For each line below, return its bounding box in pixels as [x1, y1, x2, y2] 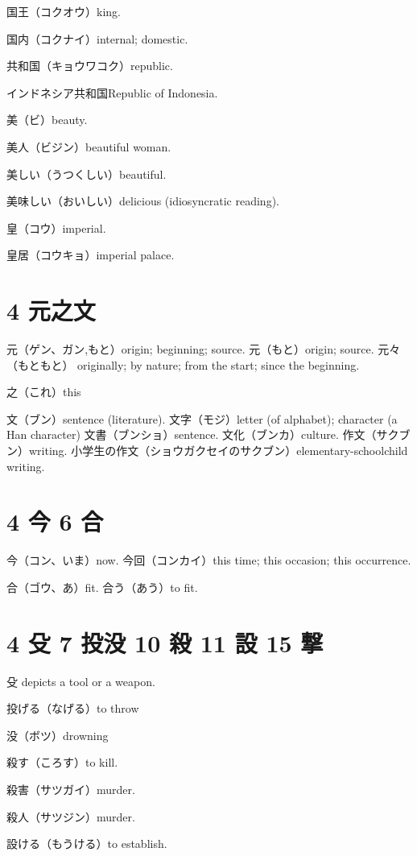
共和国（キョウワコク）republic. [6, 57, 173, 74]
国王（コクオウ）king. [6, 3, 121, 19]
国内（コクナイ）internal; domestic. [6, 30, 188, 47]
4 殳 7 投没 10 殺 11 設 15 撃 [6, 626, 324, 659]
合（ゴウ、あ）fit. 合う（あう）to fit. [6, 578, 198, 595]
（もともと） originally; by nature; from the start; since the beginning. [6, 356, 360, 373]
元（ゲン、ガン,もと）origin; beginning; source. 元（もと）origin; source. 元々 [6, 341, 401, 358]
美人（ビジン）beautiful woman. [6, 138, 171, 155]
